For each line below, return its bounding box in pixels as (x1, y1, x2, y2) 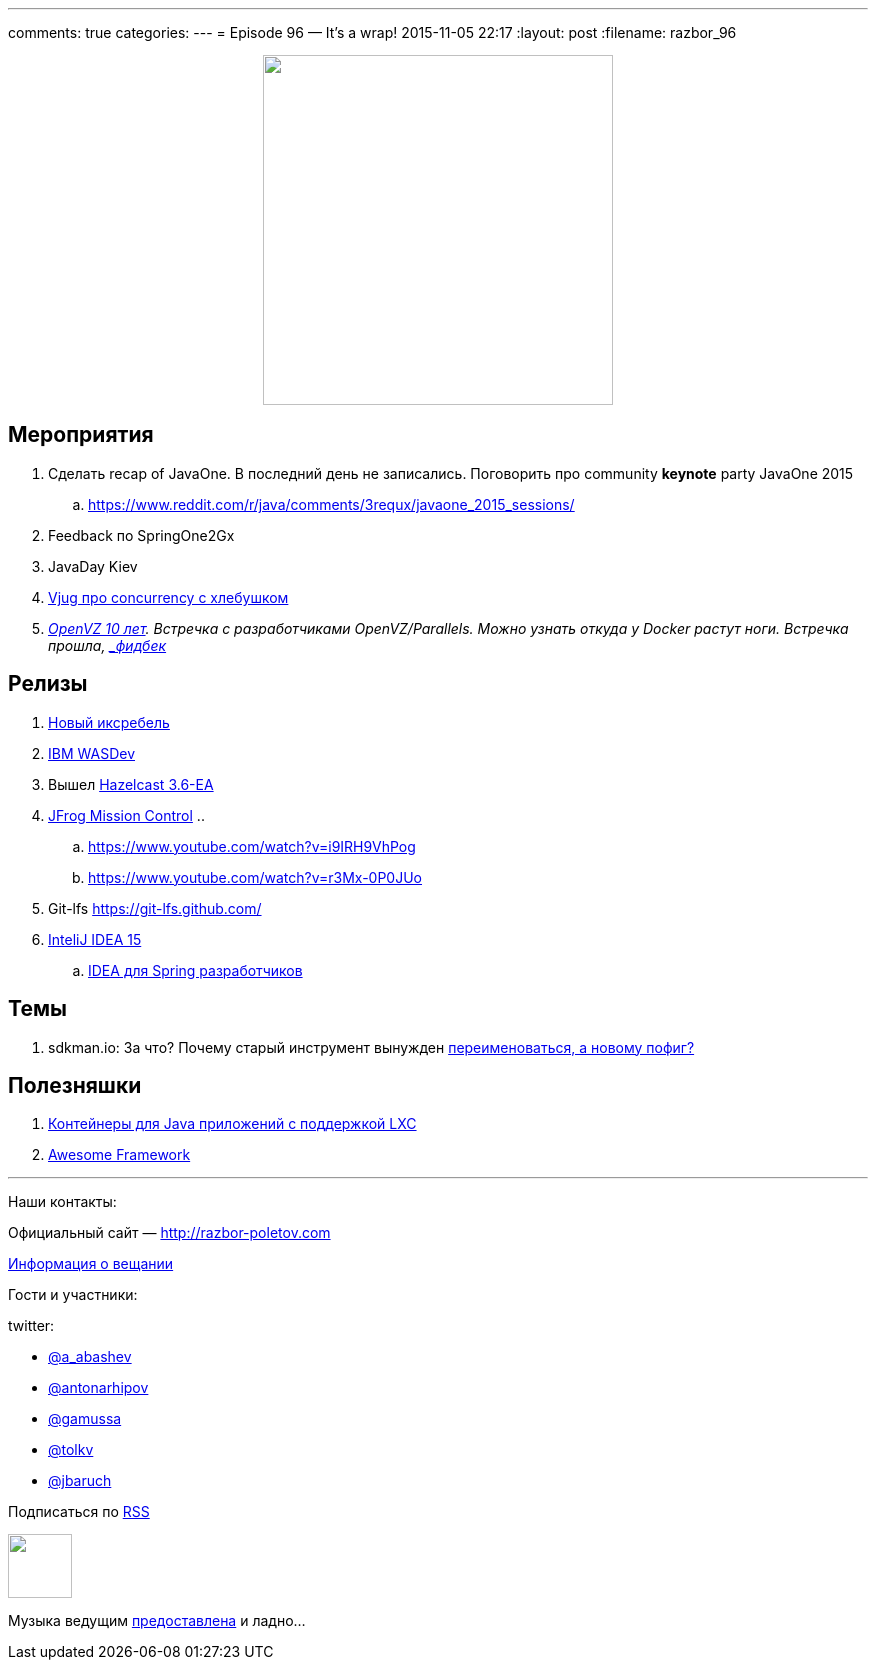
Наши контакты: (8, 1193, 117, 1211)
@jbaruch (48, 1472, 112, 1490)
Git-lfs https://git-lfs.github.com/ (48, 899, 262, 917)
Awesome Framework (48, 1146, 191, 1164)
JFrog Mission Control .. (48, 806, 205, 824)
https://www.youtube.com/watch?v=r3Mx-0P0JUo (88, 868, 423, 886)
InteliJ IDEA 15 (48, 930, 142, 948)
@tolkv (48, 1441, 94, 1459)
